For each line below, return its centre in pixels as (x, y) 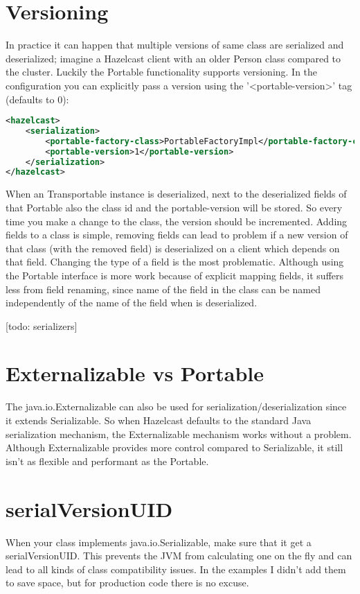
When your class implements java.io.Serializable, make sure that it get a (159, 542)
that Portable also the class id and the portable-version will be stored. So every (174, 207)
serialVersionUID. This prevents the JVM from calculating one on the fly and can (179, 556)
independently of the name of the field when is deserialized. (132, 303)
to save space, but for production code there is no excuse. (127, 583)
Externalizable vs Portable (135, 373)
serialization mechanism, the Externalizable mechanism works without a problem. (179, 434)
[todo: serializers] (42, 325)
